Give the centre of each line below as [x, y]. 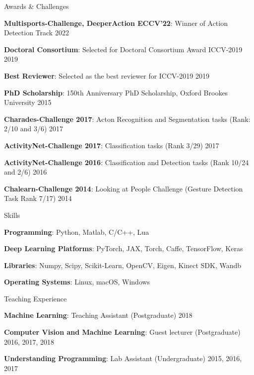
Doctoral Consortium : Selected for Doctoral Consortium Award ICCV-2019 [123, 49]
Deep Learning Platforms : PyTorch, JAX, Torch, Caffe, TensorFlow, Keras [124, 248]
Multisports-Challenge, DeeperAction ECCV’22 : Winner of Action [116, 23]
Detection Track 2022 [36, 33]
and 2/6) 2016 [26, 172]
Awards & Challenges [36, 6]
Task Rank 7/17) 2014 [38, 198]
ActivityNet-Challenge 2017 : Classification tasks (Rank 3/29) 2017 [112, 145]
